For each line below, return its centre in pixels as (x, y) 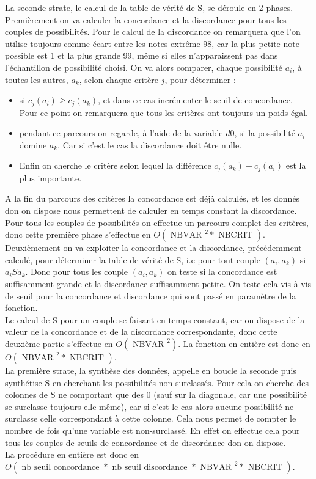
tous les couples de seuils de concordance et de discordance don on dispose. (145, 442)
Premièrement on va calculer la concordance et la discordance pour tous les (146, 19)
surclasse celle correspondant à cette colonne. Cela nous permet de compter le (151, 418)
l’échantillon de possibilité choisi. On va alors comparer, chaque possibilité (144, 67)
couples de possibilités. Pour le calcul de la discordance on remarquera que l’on (153, 31)
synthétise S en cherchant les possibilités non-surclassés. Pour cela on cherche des (157, 382)
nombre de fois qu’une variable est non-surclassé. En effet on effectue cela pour (152, 430)
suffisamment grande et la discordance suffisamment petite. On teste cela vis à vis (158, 283)
